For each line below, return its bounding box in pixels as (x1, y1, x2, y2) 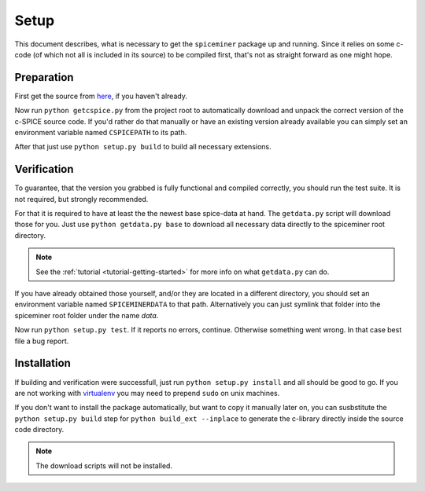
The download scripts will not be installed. (35, 460, 173, 471)
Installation (14, 357, 71, 370)
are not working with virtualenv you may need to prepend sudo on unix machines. (14, 388, 280, 398)
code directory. (14, 425, 65, 434)
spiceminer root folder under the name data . (14, 310, 159, 320)
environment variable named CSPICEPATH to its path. (14, 128, 187, 137)
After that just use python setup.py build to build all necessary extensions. (14, 142, 272, 152)
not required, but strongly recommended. (14, 194, 149, 203)
